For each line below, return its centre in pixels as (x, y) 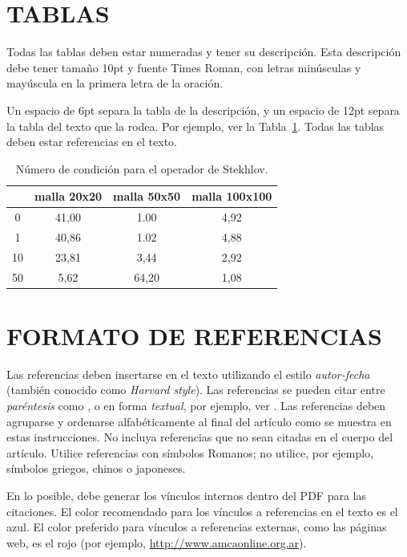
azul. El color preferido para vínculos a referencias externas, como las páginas (197, 527)
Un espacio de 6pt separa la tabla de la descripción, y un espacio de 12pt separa (203, 110)
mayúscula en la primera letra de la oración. (115, 83)
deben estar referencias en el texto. (92, 142)
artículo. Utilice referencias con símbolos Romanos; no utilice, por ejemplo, (190, 452)
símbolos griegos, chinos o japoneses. (96, 468)
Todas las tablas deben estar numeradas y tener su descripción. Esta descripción (204, 52)
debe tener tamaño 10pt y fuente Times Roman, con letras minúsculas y (184, 67)
